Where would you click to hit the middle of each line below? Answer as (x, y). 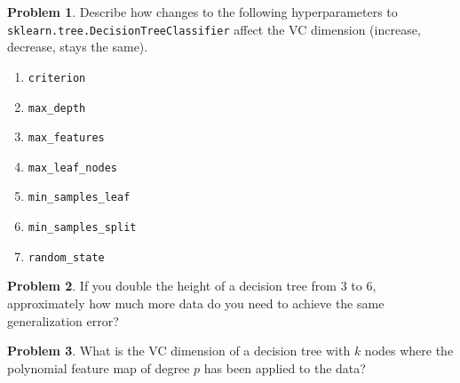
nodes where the (409, 351)
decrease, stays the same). (78, 47)
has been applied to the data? (285, 367)
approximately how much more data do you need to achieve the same (196, 303)
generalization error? (63, 320)
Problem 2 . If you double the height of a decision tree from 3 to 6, (192, 286)
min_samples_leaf (79, 198)
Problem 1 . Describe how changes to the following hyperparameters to (202, 12)
